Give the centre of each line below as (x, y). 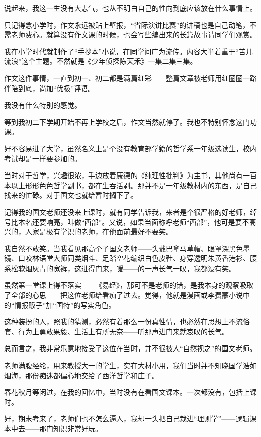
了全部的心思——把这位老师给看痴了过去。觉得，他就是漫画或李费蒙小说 (123, 295)
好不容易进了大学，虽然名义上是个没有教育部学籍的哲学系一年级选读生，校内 (130, 148)
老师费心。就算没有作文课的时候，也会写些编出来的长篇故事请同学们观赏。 (134, 34)
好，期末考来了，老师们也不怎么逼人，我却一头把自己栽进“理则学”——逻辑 (127, 419)
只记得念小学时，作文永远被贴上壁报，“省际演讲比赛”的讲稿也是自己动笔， (127, 24)
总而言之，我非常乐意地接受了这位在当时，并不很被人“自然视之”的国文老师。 (130, 348)
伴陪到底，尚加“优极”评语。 (50, 88)
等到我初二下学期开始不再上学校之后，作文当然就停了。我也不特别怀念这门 (127, 121)
